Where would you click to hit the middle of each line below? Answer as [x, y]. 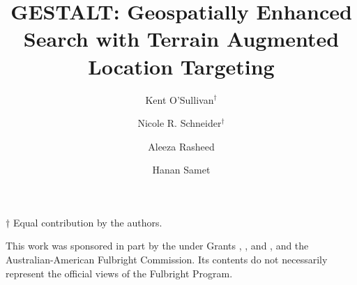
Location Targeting [181, 66]
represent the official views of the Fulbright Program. [119, 273]
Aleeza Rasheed [181, 146]
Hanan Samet [181, 170]
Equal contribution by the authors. [88, 222]
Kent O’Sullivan [180, 99]
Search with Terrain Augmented [181, 39]
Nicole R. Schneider [180, 123]
